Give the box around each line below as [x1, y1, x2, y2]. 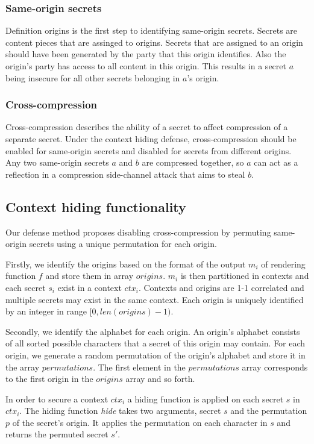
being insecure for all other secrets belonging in [5, 71, 180, 84]
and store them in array [45, 269, 134, 282]
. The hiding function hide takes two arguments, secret [19, 404, 221, 417]
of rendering [261, 257, 306, 270]
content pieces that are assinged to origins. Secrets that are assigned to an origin [5, 36, 303, 48]
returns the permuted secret [5, 428, 108, 440]
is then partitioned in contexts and [180, 269, 309, 282]
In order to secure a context [5, 392, 108, 405]
